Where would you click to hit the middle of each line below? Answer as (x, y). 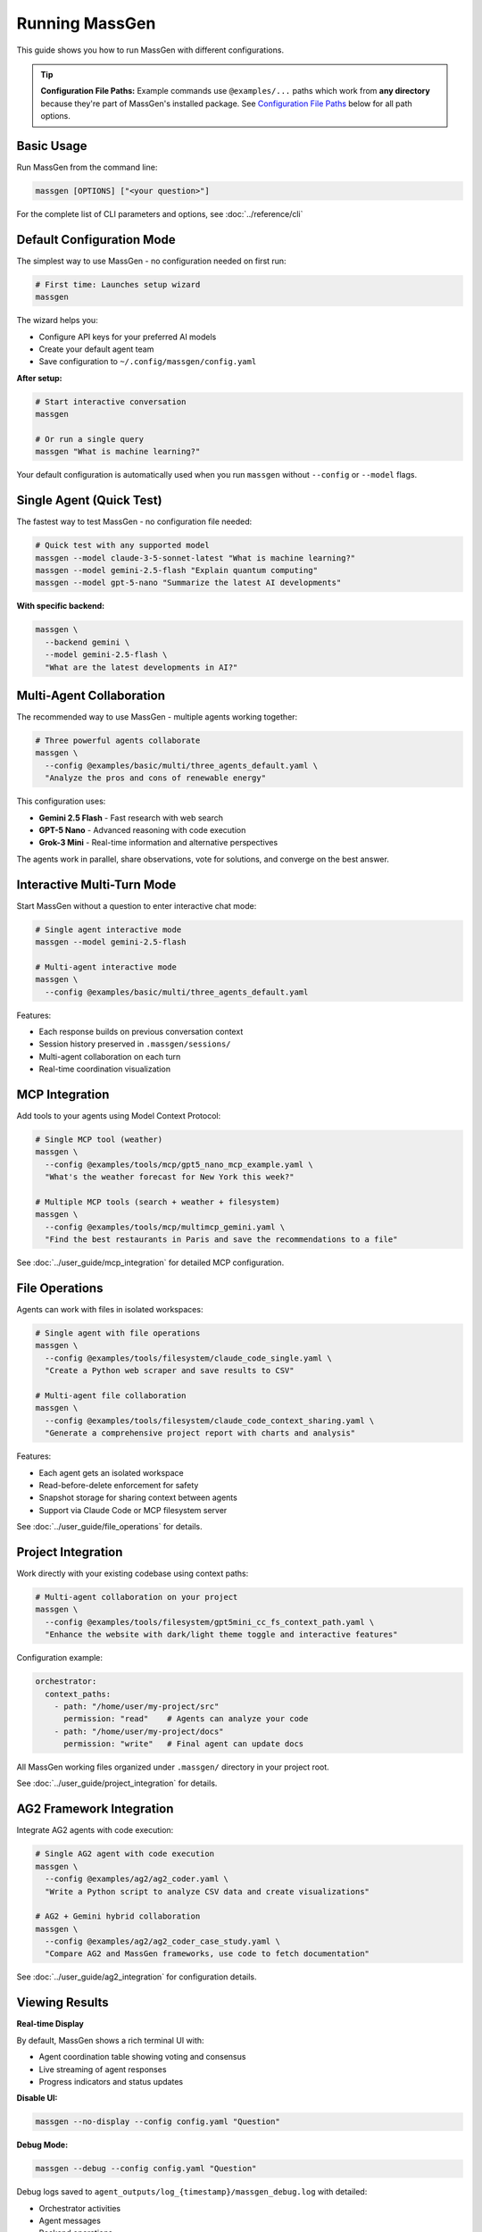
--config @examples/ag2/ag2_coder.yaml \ (137, 1879)
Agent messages (70, 2221)
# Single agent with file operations (118, 1333)
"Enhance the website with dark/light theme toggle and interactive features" (221, 1635)
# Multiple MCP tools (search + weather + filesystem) (158, 1202)
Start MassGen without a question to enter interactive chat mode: (137, 905)
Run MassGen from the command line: (87, 167)
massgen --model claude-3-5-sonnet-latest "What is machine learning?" (195, 558)
